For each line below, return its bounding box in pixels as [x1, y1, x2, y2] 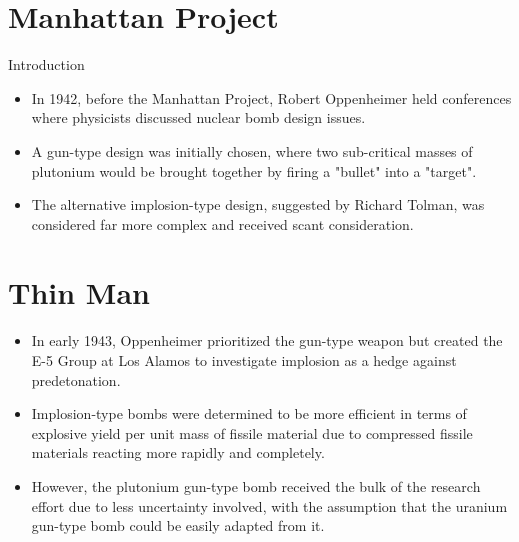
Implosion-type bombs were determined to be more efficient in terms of [31, 403, 467, 424]
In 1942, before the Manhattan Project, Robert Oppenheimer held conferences [31, 87, 512, 108]
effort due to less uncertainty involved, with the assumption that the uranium [31, 495, 508, 516]
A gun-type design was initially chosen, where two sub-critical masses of [31, 140, 473, 161]
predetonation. [31, 369, 121, 390]
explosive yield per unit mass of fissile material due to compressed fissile [31, 422, 473, 443]
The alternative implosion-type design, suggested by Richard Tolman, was [31, 194, 485, 215]
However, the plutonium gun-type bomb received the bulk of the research [31, 475, 481, 496]
